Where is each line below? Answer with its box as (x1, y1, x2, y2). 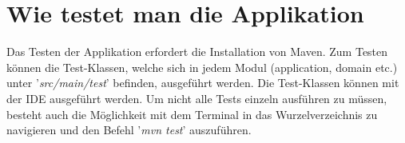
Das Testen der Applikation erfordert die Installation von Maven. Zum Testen (6, 43, 388, 60)
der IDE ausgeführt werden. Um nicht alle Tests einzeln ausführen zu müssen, (6, 89, 387, 106)
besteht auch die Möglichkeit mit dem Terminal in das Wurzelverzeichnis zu (6, 105, 378, 122)
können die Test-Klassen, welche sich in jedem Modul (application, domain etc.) (6, 58, 398, 75)
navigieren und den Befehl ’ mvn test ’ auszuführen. (6, 121, 252, 138)
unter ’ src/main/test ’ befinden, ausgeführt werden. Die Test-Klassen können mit (6, 74, 399, 91)
